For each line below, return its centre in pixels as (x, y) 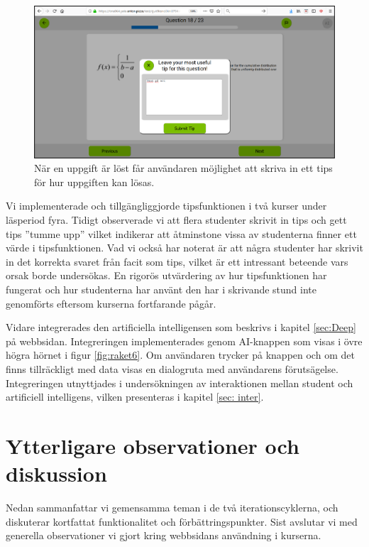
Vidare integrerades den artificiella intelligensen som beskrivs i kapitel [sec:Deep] (181, 327)
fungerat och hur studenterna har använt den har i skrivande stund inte (161, 289)
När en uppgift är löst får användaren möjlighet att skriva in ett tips (183, 168)
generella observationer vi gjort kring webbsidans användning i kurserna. (164, 535)
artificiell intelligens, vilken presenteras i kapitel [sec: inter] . (135, 397)
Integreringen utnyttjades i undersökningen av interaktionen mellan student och (180, 383)
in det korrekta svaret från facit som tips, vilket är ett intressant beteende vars (177, 261)
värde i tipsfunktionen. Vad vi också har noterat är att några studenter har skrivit (184, 248)
